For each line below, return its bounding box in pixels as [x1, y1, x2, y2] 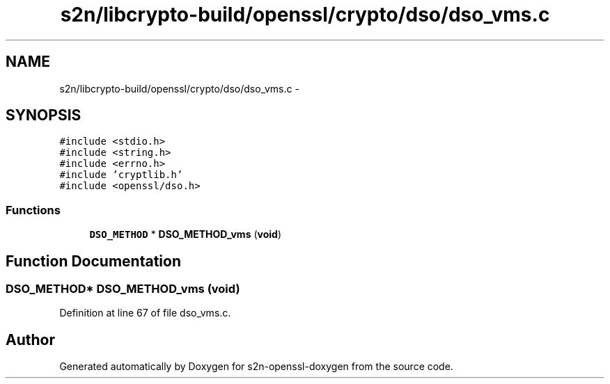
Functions [6, 202, 61, 217]
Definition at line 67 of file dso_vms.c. [59, 307, 231, 319]
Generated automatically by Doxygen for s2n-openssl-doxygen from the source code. [59, 360, 453, 373]
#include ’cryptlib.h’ [59, 169, 183, 181]
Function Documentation [6, 252, 181, 270]
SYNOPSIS [6, 106, 81, 125]
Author [6, 330, 55, 349]
